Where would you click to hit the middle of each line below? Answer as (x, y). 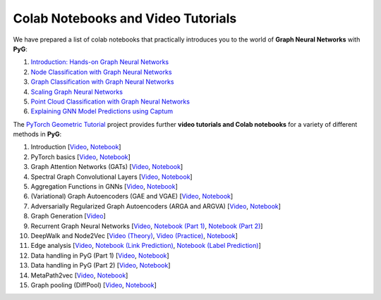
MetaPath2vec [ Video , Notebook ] (79, 275)
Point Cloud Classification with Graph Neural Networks (110, 101)
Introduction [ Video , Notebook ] (76, 147)
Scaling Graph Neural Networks (77, 92)
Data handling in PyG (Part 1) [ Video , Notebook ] (100, 255)
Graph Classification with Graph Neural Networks (102, 82)
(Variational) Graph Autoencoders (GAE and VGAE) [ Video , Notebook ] (132, 196)
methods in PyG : (37, 135)
